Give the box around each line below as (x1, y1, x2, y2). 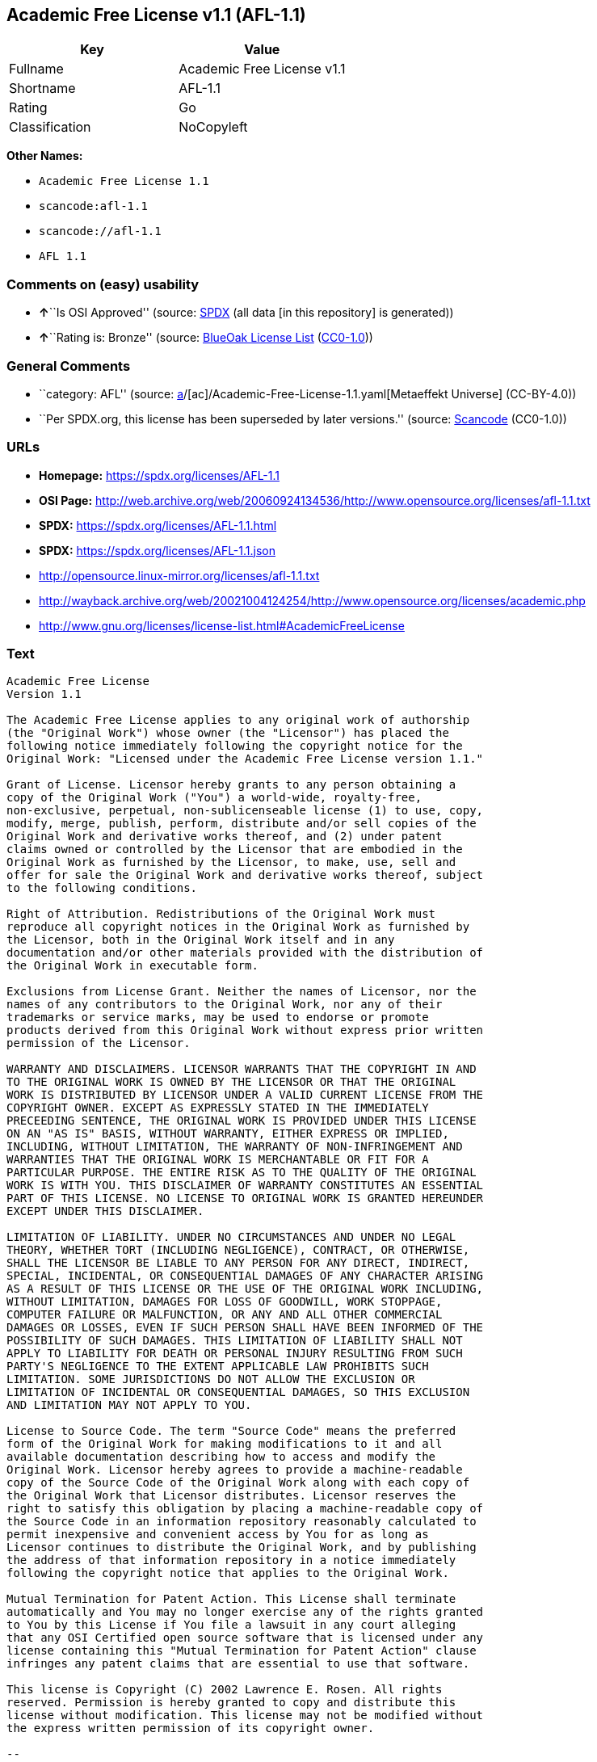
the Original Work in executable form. (6, 959, 259, 973)
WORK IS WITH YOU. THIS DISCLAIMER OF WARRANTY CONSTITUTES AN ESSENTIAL (6, 1179, 484, 1192)
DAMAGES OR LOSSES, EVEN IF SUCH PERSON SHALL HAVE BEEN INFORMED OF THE (6, 1321, 484, 1335)
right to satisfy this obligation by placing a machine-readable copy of (6, 1502, 484, 1516)
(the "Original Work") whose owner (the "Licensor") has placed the (6, 726, 449, 740)
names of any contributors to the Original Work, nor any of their (6, 998, 443, 1011)
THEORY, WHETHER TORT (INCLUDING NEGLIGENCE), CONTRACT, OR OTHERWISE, (6, 1243, 470, 1257)
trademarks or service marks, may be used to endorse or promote (6, 1011, 429, 1024)
